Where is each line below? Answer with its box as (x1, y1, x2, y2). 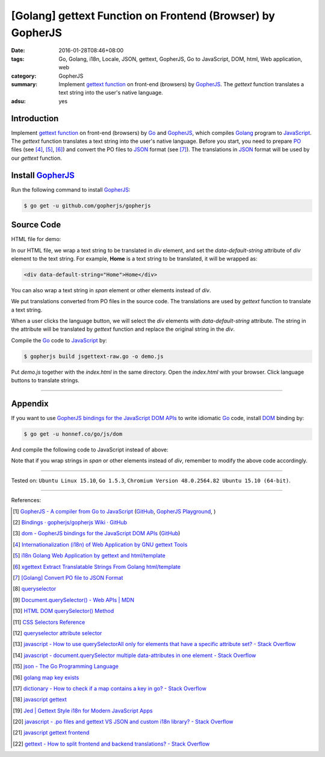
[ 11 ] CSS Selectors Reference (13, 618, 85, 626)
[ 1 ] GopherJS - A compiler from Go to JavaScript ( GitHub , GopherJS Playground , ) (13, 507, 216, 515)
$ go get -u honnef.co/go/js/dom (23, 431, 123, 438)
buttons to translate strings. (11, 377, 79, 384)
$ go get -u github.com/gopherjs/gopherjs (23, 202, 151, 209)
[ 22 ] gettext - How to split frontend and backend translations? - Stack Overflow (13, 740, 210, 747)
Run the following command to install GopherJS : (11, 186, 131, 193)
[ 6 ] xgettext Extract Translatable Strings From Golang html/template (13, 563, 181, 570)
